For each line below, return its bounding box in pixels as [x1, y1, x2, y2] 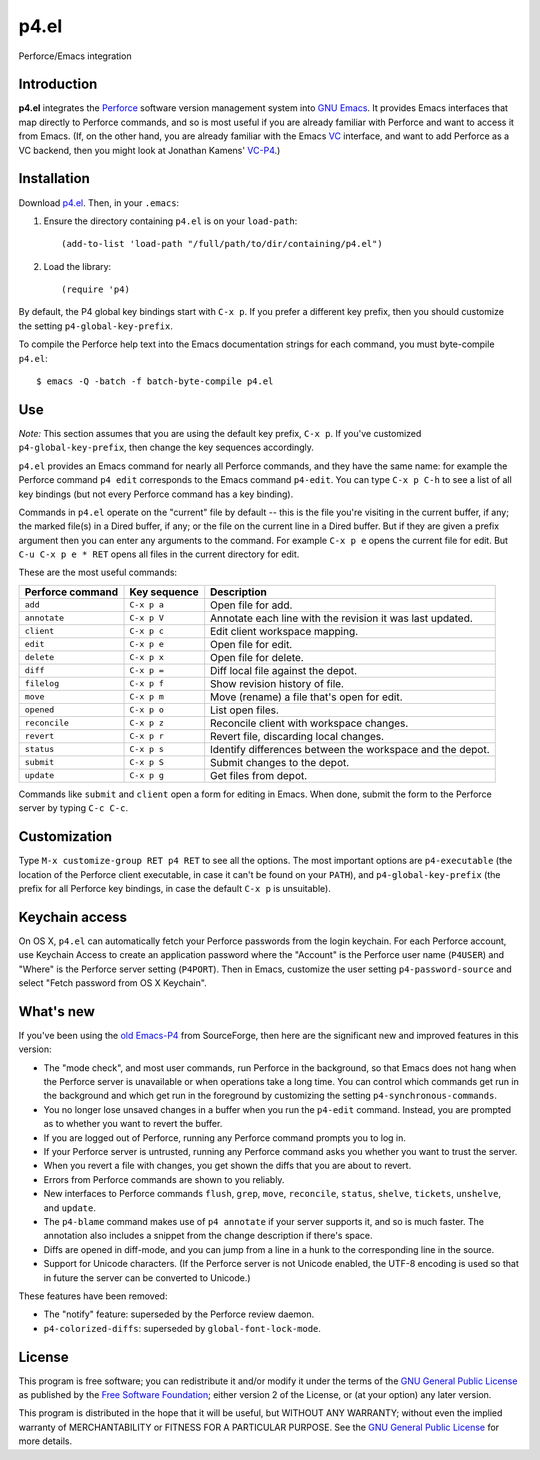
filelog [24, 678, 60, 689]
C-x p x [129, 652, 165, 663]
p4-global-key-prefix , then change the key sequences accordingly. [18, 441, 315, 454]
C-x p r [129, 731, 165, 742]
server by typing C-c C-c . [18, 802, 129, 814]
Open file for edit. [210, 637, 293, 651]
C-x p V [129, 613, 165, 624]
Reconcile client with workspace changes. [210, 716, 409, 730]
